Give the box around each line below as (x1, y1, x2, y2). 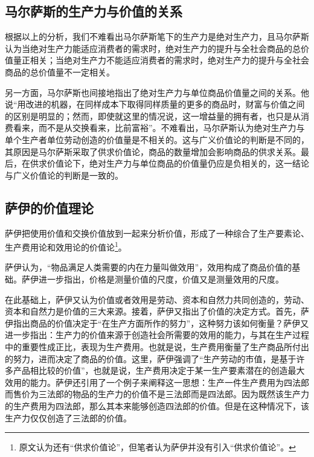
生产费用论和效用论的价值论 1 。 (5, 239, 127, 253)
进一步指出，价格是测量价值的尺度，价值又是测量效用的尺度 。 (38, 272, 284, 285)
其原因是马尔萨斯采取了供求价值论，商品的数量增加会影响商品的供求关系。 (5, 145, 301, 158)
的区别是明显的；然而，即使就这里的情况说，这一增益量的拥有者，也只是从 (5, 109, 301, 122)
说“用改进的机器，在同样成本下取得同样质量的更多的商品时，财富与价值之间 (5, 98, 305, 110)
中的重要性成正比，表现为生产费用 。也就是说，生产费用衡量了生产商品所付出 (5, 340, 309, 353)
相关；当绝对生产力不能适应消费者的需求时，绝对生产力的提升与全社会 (30, 54, 309, 66)
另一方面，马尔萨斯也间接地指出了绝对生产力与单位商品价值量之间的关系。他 (5, 86, 309, 98)
